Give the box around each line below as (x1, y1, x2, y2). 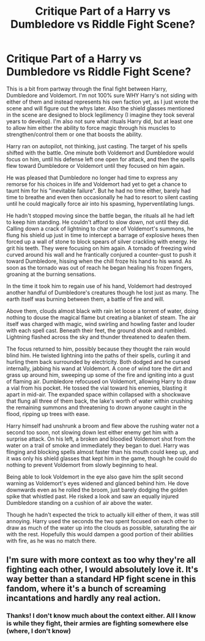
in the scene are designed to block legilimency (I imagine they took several (6, 111, 195, 118)
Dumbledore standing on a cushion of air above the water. (6, 499, 153, 506)
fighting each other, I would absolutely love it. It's (6, 564, 199, 575)
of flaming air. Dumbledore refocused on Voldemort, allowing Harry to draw (6, 377, 196, 385)
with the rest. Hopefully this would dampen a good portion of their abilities (6, 530, 194, 537)
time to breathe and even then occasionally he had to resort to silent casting (6, 193, 198, 200)
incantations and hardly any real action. (6, 593, 161, 604)
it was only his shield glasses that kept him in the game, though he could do (6, 455, 198, 462)
